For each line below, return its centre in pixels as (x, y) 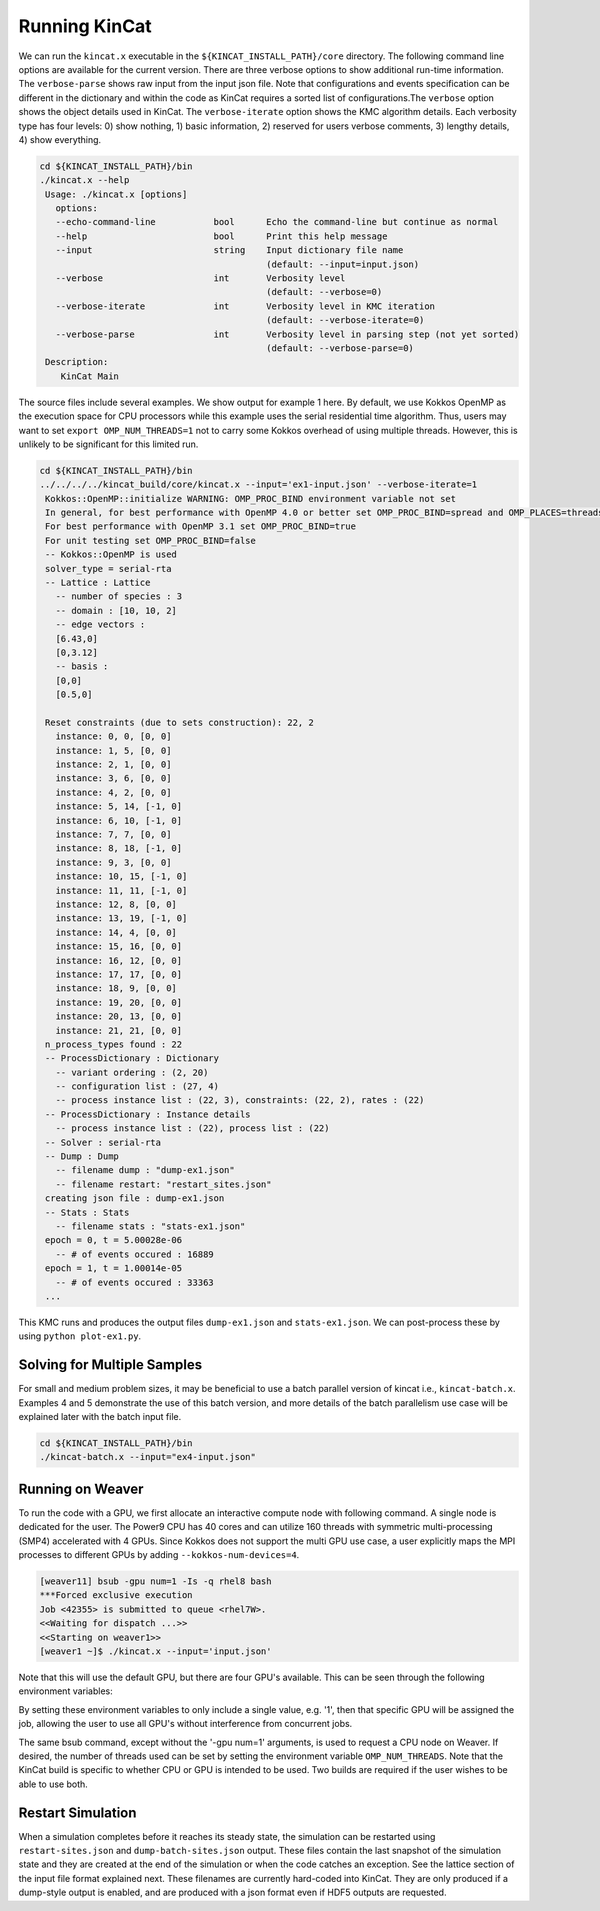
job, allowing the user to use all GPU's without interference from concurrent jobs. (185, 1724)
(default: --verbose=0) (324, 292)
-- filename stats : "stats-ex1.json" (150, 1226)
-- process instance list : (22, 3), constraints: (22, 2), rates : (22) (240, 1100)
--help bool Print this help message (221, 236)
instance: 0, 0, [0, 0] (113, 736)
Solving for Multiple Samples (110, 1365)
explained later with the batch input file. (100, 1416)
